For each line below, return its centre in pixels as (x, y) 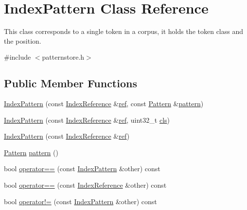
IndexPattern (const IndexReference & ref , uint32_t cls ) (87, 120)
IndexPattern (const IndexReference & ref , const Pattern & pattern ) (104, 104)
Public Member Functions (71, 83)
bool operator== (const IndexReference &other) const (85, 185)
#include (18, 57)
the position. (23, 40)
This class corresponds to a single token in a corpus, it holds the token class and (124, 31)
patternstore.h (63, 57)
